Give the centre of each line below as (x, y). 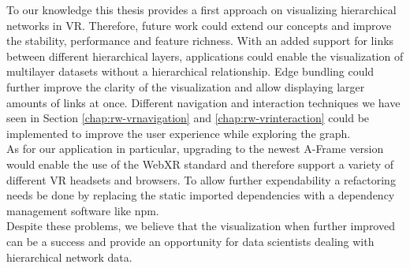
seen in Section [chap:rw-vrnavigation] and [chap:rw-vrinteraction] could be (188, 118)
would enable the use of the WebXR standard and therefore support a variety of (200, 164)
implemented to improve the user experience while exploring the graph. (179, 133)
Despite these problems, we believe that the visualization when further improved (201, 226)
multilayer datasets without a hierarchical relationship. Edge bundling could (190, 71)
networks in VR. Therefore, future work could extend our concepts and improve (199, 25)
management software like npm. (83, 210)
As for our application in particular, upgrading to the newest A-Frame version (195, 149)
